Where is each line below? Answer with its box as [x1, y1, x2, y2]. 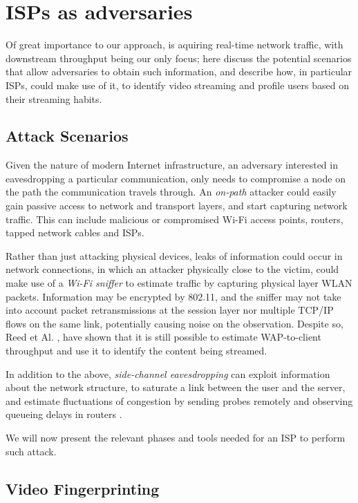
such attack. [6, 444, 57, 458]
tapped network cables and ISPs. [6, 225, 144, 240]
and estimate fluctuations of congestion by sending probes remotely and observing [6, 393, 353, 408]
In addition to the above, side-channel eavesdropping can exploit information [6, 366, 330, 381]
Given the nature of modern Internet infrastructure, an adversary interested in [6, 158, 338, 172]
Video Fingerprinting [6, 477, 160, 499]
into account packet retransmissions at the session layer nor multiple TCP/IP [6, 303, 334, 317]
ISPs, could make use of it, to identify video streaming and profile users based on [6, 77, 349, 92]
